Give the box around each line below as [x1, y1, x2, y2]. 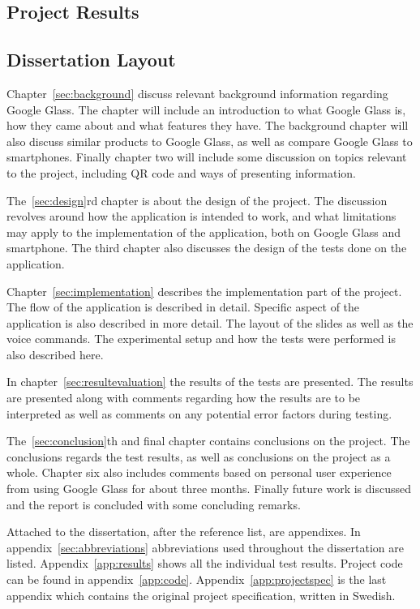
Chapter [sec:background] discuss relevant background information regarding [6, 84, 388, 101]
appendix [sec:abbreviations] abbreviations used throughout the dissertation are [6, 538, 404, 555]
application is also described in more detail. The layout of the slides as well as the [6, 314, 414, 331]
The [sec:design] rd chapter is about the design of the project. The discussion [6, 191, 388, 208]
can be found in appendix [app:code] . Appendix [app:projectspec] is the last [6, 571, 387, 588]
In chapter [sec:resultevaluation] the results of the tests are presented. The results [6, 373, 414, 390]
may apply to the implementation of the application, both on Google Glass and [6, 223, 401, 240]
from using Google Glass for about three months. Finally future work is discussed [6, 480, 411, 497]
